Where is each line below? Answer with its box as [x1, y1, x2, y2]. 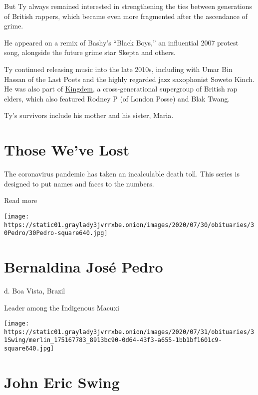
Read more [4, 195, 37, 205]
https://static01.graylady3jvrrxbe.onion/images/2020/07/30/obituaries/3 [4, 221, 255, 228]
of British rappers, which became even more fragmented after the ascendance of [4, 10, 248, 21]
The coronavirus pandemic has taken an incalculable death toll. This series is [4, 168, 240, 179]
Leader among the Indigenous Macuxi [4, 302, 119, 312]
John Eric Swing [4, 371, 120, 392]
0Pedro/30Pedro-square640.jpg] [4, 229, 108, 237]
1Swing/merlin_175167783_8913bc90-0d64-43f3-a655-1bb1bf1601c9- [4, 336, 222, 344]
